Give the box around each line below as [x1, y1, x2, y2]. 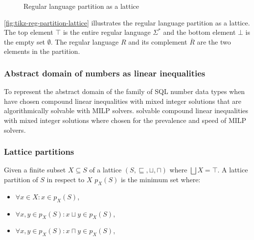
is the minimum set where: [120, 174, 201, 184]
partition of [4, 174, 38, 184]
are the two [197, 36, 231, 47]
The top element [4, 27, 53, 37]
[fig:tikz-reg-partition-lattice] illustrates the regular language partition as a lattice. [4, 17, 250, 27]
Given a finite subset [4, 165, 66, 175]
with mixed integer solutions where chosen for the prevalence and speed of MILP [4, 115, 247, 125]
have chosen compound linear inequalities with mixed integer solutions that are [4, 96, 241, 106]
